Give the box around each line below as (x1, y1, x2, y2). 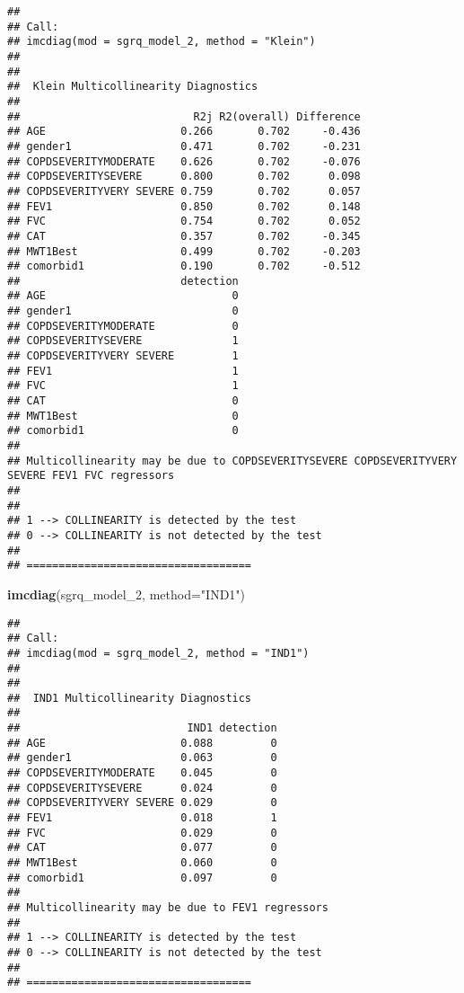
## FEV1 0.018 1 (7, 811, 277, 825)
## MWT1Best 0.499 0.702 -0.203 (7, 244, 361, 258)
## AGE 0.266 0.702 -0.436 (7, 125, 361, 138)
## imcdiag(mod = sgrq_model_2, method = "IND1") (7, 646, 310, 660)
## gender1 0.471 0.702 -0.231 (7, 139, 361, 153)
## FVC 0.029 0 (7, 826, 277, 839)
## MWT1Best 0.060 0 (7, 856, 277, 870)
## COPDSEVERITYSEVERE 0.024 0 (7, 781, 277, 794)
